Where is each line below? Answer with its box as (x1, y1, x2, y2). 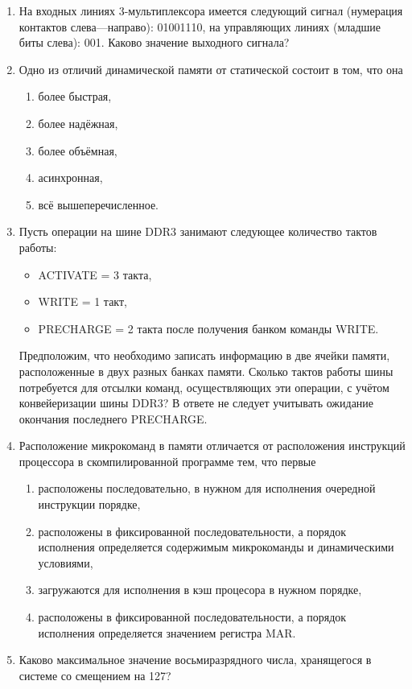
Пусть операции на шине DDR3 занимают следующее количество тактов (19, 223, 377, 240)
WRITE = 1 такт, (38, 293, 127, 310)
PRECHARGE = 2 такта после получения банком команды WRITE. (38, 320, 379, 336)
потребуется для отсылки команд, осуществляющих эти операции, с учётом (19, 378, 389, 395)
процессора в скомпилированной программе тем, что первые (19, 452, 316, 469)
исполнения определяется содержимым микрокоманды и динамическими (38, 538, 394, 555)
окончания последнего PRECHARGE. (19, 410, 208, 427)
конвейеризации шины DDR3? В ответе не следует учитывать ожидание (19, 394, 374, 411)
